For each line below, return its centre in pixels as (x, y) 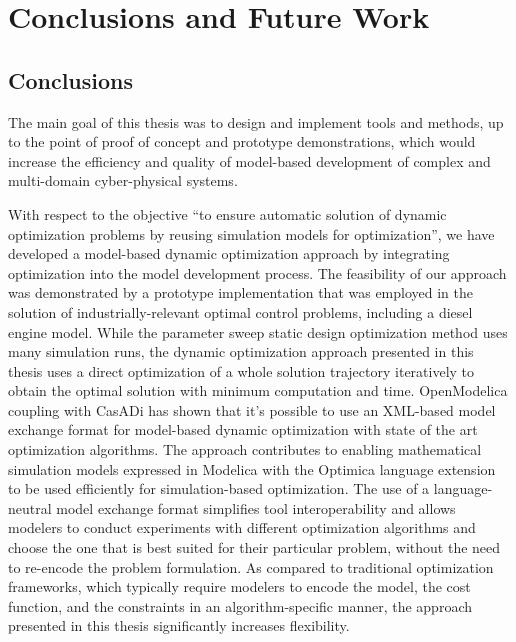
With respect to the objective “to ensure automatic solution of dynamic (227, 213)
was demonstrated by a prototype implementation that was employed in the (241, 292)
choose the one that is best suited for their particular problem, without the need (254, 547)
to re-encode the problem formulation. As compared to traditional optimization (251, 566)
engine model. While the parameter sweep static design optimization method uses (258, 331)
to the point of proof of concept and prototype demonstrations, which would (242, 141)
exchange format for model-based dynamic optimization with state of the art (243, 429)
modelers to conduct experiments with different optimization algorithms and (242, 527)
